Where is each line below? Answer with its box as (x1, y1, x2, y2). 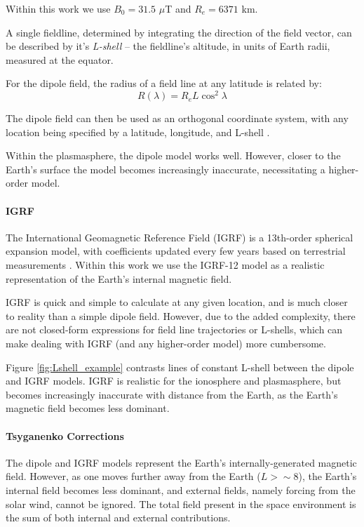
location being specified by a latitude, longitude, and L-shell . (6, 124, 270, 139)
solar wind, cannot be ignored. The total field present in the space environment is (6, 496, 356, 511)
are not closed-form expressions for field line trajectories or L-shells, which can (6, 322, 343, 337)
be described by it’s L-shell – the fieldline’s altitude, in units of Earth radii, (6, 39, 330, 53)
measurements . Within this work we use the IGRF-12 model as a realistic (6, 258, 325, 272)
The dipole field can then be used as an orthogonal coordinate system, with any (6, 111, 349, 126)
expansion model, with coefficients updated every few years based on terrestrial (6, 244, 346, 258)
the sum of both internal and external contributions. (6, 510, 231, 525)
